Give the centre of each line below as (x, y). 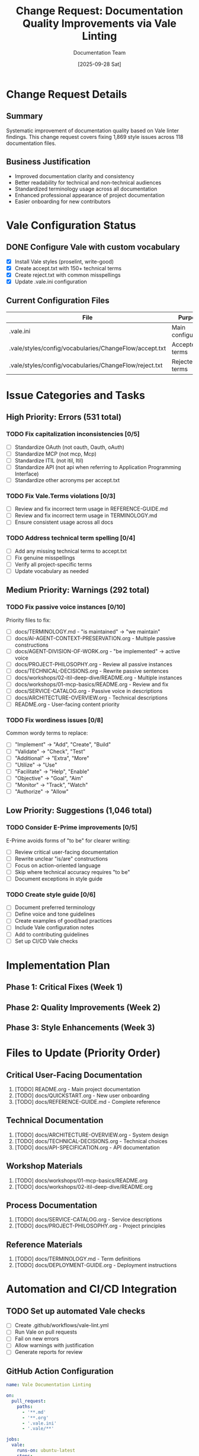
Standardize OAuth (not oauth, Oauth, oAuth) (69, 447)
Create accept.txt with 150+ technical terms (68, 268)
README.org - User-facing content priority (67, 704)
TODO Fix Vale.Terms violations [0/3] (61, 496)
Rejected (184, 362)
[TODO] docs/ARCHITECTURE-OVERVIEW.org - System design (92, 1135)
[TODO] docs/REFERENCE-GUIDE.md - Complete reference (88, 1102)
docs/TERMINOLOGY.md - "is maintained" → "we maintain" (87, 631)
